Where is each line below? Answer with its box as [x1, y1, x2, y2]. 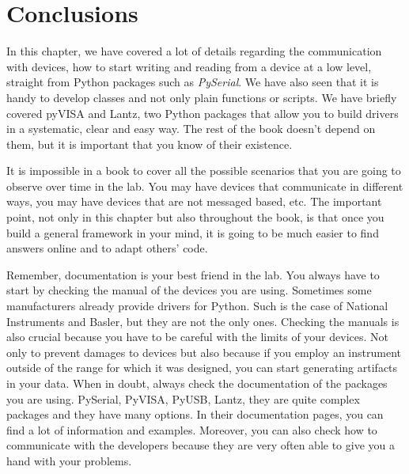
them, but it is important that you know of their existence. [6, 135, 293, 152]
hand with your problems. [6, 452, 132, 468]
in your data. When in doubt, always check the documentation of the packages [6, 375, 388, 391]
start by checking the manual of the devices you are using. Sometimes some [6, 282, 372, 298]
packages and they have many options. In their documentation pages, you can [6, 406, 384, 423]
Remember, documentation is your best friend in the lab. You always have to [6, 266, 380, 283]
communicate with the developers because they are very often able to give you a [6, 437, 395, 453]
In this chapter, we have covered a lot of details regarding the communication [6, 43, 382, 59]
